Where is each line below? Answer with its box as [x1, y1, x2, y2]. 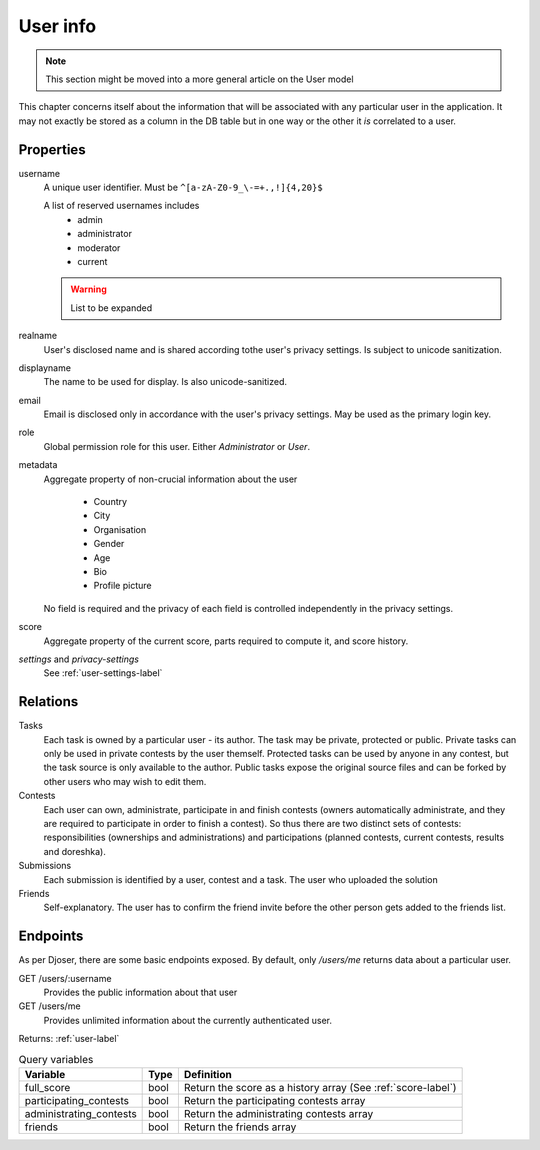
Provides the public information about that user [43, 986, 238, 999]
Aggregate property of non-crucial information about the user [43, 473, 298, 485]
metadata [18, 459, 58, 471]
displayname [18, 361, 72, 374]
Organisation [93, 523, 147, 535]
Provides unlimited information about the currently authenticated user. [43, 1014, 332, 1026]
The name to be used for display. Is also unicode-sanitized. [43, 376, 288, 388]
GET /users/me [18, 1000, 81, 1012]
